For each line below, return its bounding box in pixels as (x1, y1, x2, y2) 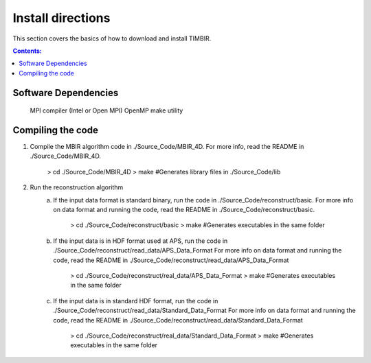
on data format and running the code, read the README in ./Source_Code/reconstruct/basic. (53, 205, 315, 213)
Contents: (12, 47, 43, 55)
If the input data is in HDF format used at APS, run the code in (53, 237, 228, 245)
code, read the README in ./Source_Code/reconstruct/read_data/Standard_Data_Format (53, 316, 304, 324)
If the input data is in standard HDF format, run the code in (53, 296, 218, 305)
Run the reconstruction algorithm (30, 183, 124, 191)
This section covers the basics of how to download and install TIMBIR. (12, 34, 212, 43)
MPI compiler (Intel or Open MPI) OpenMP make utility (30, 106, 183, 115)
